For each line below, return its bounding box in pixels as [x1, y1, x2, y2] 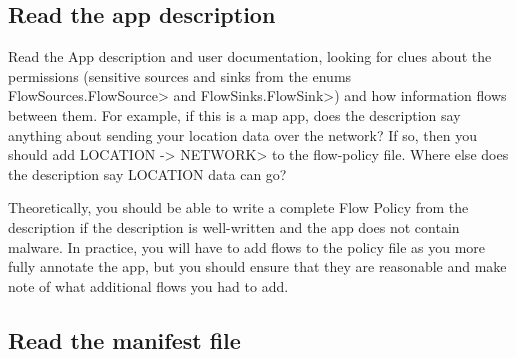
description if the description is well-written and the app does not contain [8, 216, 460, 237]
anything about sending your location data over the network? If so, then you [8, 124, 477, 145]
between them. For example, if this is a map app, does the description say [8, 104, 461, 125]
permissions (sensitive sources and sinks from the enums [8, 65, 352, 86]
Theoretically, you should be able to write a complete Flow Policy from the [8, 197, 469, 218]
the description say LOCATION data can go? [8, 163, 287, 184]
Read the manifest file [8, 324, 241, 355]
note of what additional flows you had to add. [8, 275, 289, 296]
